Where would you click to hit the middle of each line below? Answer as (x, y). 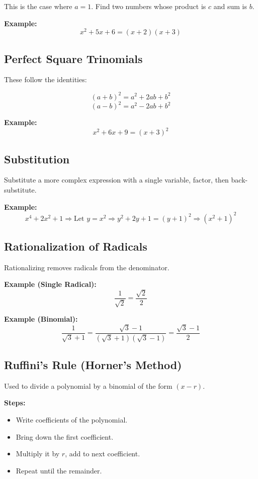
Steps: (15, 403)
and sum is (230, 6)
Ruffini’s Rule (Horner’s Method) (93, 364)
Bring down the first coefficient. (65, 436)
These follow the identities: (46, 79)
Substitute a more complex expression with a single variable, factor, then (116, 180)
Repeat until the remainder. (59, 470)
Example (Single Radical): (50, 284)
